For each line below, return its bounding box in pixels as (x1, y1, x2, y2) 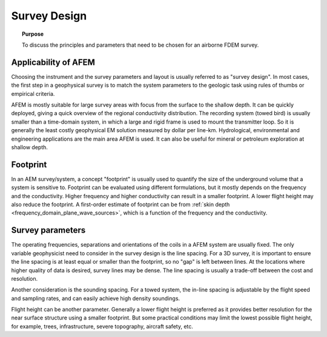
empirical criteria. (11, 90, 55, 97)
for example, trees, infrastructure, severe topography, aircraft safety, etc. (11, 322, 194, 330)
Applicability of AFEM (11, 57, 95, 67)
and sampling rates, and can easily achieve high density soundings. (11, 295, 180, 302)
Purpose (22, 30, 44, 38)
